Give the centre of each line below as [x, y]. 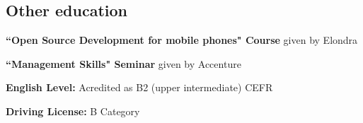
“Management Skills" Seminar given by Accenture [123, 63]
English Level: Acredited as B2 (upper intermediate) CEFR [139, 87]
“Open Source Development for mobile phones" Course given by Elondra [182, 40]
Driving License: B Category [73, 111]
